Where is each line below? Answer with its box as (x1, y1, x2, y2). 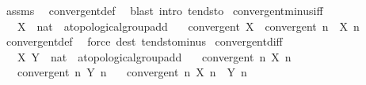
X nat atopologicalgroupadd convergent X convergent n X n (17, 17, 360, 34)
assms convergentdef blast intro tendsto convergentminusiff (6, 2, 323, 18)
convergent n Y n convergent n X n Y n (17, 64, 247, 80)
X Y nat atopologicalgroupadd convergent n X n (17, 48, 292, 65)
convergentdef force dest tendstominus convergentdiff (6, 33, 283, 50)
